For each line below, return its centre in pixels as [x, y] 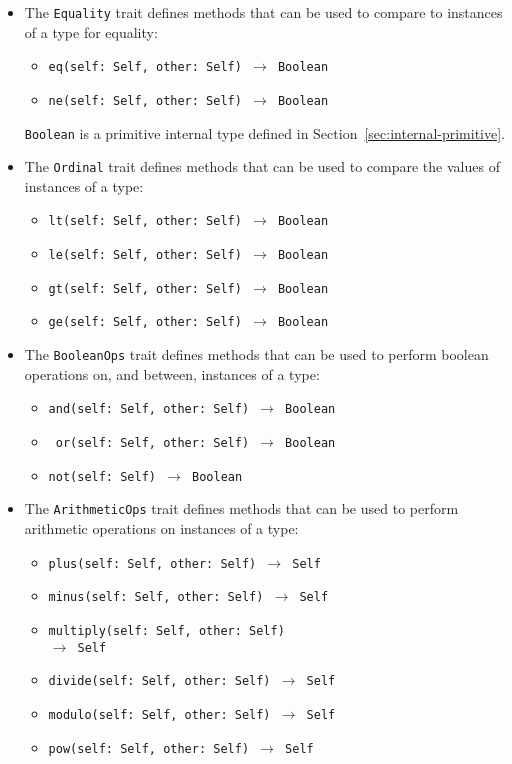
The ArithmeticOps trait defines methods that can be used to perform [241, 508]
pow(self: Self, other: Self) [149, 748]
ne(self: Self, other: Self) [145, 100]
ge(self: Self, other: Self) [145, 322]
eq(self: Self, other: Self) [145, 67]
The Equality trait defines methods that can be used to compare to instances [263, 12]
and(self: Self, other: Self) [149, 409]
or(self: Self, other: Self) [152, 443]
